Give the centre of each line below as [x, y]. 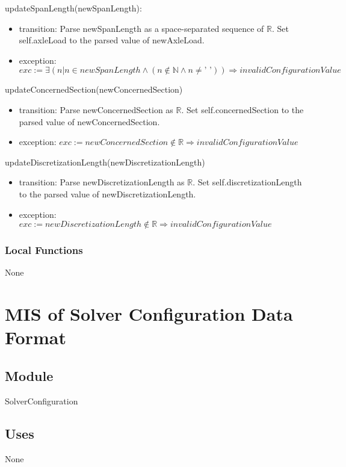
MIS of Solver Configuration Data [149, 314]
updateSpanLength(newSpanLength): [73, 8]
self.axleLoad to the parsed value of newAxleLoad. [112, 40]
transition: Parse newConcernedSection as [96, 109]
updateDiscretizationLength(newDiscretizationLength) [105, 162]
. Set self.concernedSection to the [243, 109]
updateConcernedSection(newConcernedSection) [94, 89]
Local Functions [44, 250]
